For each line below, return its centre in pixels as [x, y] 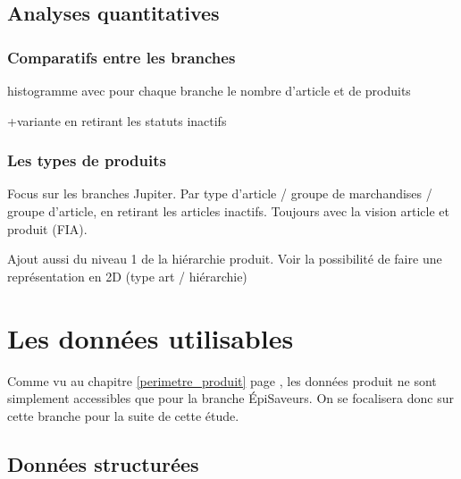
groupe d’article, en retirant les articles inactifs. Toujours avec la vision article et [228, 211]
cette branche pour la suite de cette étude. [123, 415]
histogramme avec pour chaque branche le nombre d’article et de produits [209, 90]
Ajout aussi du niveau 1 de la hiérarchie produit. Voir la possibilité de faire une [225, 259]
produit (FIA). [47, 228]
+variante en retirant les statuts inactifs [117, 120]
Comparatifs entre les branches [122, 57]
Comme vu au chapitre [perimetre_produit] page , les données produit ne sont [222, 380]
